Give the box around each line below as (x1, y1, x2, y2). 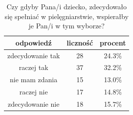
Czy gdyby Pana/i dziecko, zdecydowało (6, 1, 127, 11)
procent (100, 37, 126, 47)
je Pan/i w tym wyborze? (28, 21, 105, 31)
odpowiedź (15, 37, 52, 47)
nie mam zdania (10, 74, 58, 85)
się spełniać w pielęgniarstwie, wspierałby (4, 11, 129, 21)
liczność (66, 37, 93, 47)
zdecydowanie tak (7, 50, 60, 60)
